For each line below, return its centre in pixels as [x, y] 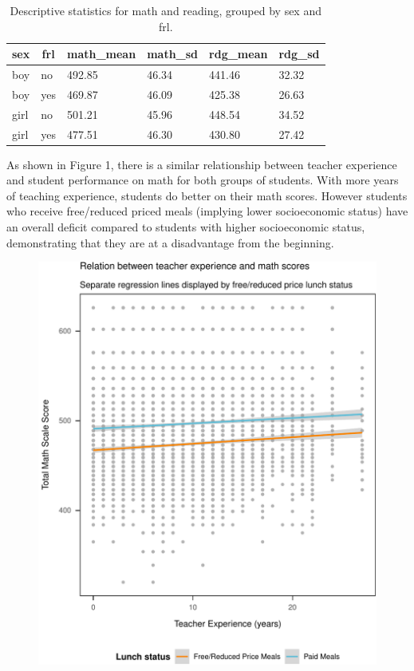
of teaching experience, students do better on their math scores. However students [207, 195]
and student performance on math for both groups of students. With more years [203, 180]
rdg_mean [239, 54]
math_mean [101, 54]
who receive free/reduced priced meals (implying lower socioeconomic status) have [207, 211]
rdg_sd [299, 54]
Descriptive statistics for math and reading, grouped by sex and [166, 10]
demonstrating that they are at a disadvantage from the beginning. [170, 242]
